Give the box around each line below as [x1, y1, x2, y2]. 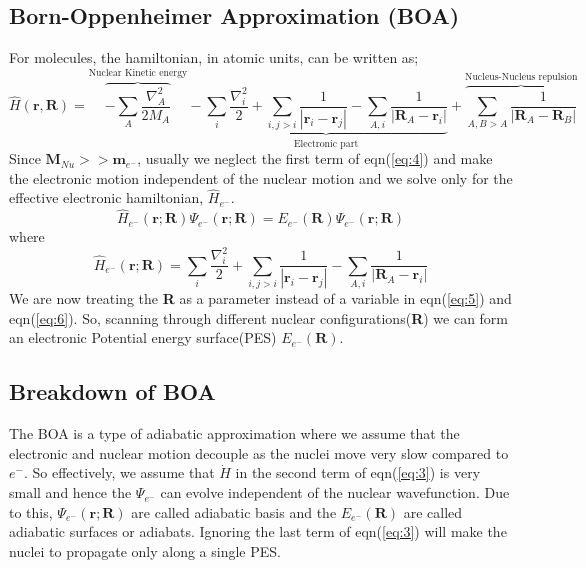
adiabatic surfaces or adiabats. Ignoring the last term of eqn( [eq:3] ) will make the [9, 521, 507, 542]
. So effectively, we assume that [23, 462, 215, 483]
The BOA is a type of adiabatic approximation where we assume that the [9, 423, 460, 444]
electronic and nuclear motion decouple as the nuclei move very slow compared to [9, 442, 509, 463]
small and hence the [9, 482, 132, 503]
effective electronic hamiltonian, [9, 187, 204, 208]
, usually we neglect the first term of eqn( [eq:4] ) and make [137, 148, 493, 169]
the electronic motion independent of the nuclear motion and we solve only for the [9, 167, 513, 188]
